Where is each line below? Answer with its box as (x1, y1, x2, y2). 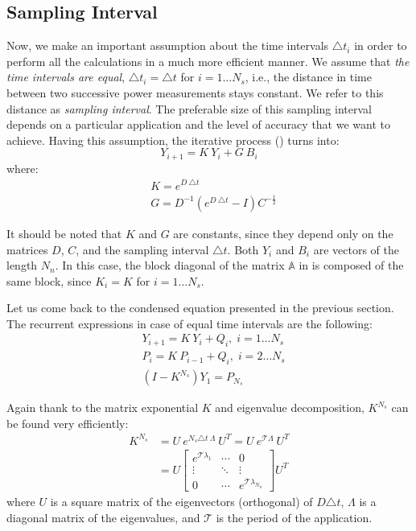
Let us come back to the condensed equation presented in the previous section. (6, 299, 394, 316)
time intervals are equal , (6, 68, 126, 85)
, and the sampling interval (76, 241, 209, 257)
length (6, 257, 38, 274)
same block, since (6, 272, 92, 289)
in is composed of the (299, 257, 404, 274)
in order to (354, 37, 407, 54)
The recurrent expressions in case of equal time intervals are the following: (6, 315, 373, 331)
